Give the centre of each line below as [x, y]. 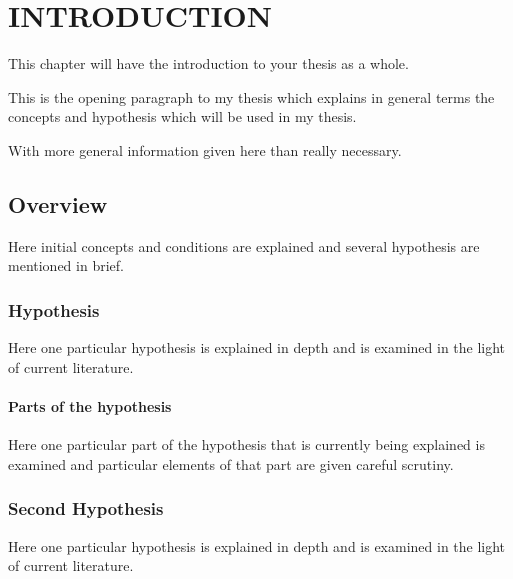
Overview [58, 203]
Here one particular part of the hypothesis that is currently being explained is [246, 444]
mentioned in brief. [66, 265]
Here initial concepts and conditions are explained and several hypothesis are [244, 245]
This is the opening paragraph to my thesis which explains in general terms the [251, 96]
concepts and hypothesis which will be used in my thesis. [182, 116]
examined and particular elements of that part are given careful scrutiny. [231, 463]
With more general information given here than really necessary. [205, 149]
